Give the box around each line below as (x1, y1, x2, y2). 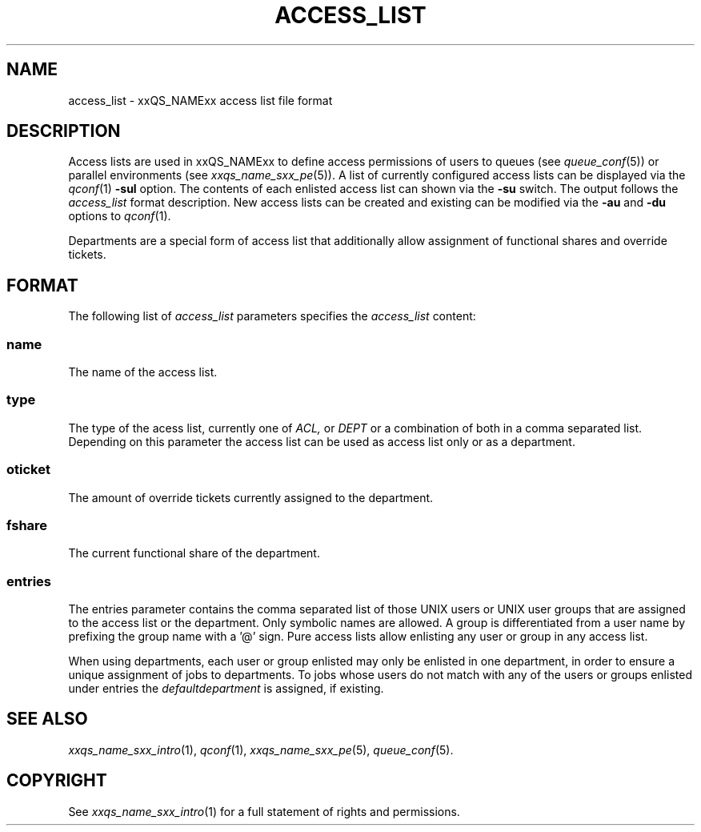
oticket (6, 461, 50, 478)
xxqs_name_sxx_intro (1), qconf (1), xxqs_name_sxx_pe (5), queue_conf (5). (68, 742, 454, 757)
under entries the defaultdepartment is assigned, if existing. (68, 681, 384, 696)
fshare (6, 516, 48, 533)
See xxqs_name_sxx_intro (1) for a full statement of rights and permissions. (68, 804, 460, 818)
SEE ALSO (6, 709, 88, 730)
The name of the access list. (68, 365, 218, 380)
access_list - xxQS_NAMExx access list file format (68, 93, 333, 107)
